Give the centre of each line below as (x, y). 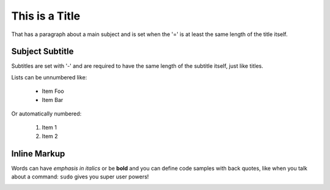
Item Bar (53, 100)
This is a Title (46, 16)
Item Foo (53, 91)
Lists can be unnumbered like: (49, 77)
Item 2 (50, 136)
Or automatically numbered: (46, 114)
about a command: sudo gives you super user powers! (80, 177)
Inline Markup (38, 154)
